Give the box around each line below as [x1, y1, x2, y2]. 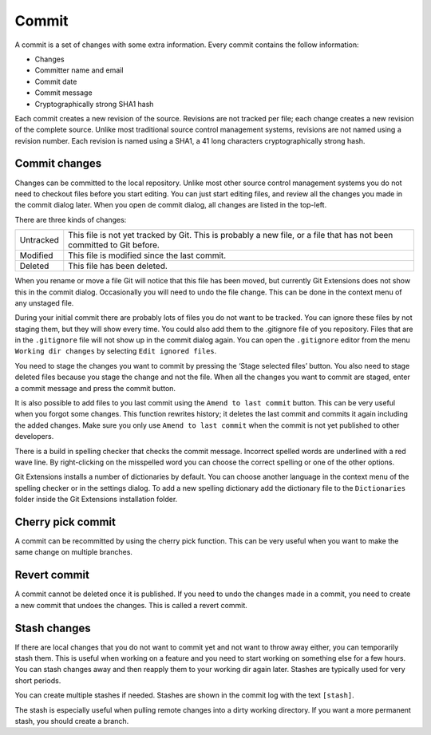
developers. [14, 432, 54, 441]
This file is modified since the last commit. [68, 250, 227, 261]
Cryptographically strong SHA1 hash [34, 99, 154, 109]
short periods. [14, 675, 61, 686]
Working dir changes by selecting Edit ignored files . [14, 346, 217, 356]
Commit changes [14, 156, 102, 171]
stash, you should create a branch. [14, 717, 129, 726]
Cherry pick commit [14, 515, 116, 528]
